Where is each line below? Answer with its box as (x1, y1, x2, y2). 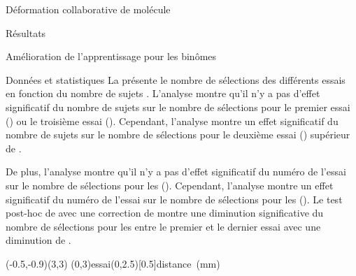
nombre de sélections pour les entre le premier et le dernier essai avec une (6, 219, 321, 233)
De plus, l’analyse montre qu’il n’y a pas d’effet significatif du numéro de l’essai (6, 164, 346, 179)
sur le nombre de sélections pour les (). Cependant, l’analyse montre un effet (6, 177, 334, 192)
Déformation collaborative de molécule (6, 2, 171, 16)
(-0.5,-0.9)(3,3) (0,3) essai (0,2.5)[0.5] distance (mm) (6, 256, 220, 270)
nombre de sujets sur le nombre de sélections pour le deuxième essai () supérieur (6, 127, 350, 142)
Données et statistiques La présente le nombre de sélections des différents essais (6, 72, 346, 87)
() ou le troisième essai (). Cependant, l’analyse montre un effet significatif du (6, 113, 339, 128)
